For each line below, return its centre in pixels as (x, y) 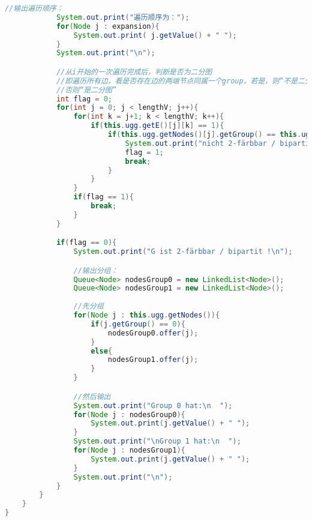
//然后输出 (92, 396)
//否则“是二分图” (86, 90)
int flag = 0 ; (84, 99)
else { (101, 351)
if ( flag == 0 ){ (86, 243)
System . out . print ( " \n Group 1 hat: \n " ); (157, 441)
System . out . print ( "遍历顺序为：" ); (123, 17)
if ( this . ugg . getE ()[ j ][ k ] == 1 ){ (157, 126)
